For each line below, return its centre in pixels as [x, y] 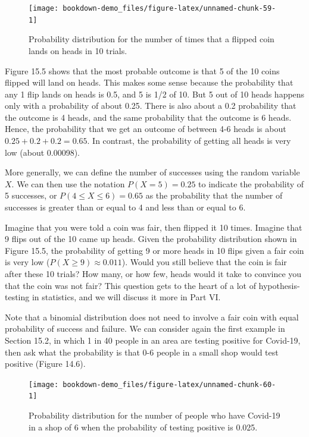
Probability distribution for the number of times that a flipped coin [152, 39]
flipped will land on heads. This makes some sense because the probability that [149, 82]
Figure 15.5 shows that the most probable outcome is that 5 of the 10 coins [142, 70]
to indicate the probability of [251, 183]
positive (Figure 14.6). [45, 364]
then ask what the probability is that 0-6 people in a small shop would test [142, 352]
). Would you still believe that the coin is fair [204, 262]
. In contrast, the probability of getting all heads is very [189, 141]
